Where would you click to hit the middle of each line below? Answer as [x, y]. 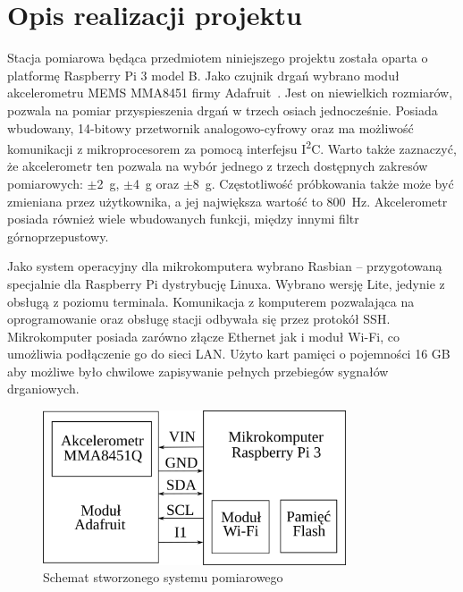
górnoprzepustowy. [58, 236]
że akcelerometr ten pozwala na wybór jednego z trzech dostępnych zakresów [218, 166]
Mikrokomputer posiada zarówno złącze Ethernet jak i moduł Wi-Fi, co [203, 336]
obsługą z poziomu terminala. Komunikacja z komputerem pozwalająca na [211, 301]
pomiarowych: [45, 183]
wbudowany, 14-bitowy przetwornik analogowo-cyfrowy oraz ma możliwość [210, 127]
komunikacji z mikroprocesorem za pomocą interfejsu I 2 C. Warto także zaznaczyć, [232, 147]
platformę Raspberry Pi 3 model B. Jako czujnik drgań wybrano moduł [203, 75]
